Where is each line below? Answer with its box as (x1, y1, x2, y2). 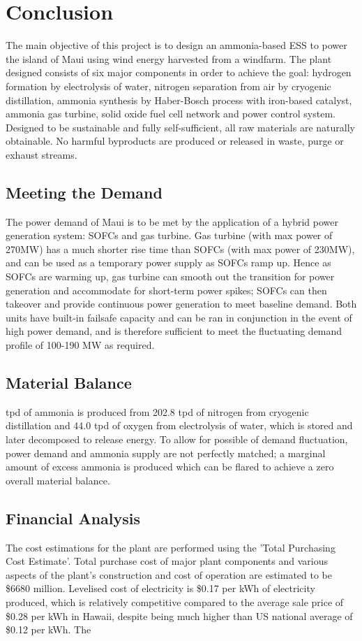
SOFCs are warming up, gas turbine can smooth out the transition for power (6, 269, 335, 284)
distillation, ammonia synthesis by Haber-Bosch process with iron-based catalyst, (6, 92, 352, 107)
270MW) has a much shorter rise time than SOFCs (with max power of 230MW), (6, 241, 355, 256)
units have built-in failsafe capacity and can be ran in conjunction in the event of (6, 310, 352, 324)
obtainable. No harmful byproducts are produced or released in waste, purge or (6, 134, 344, 148)
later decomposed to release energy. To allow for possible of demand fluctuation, (6, 432, 348, 446)
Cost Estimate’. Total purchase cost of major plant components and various (6, 554, 328, 568)
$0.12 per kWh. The (6, 622, 91, 637)
